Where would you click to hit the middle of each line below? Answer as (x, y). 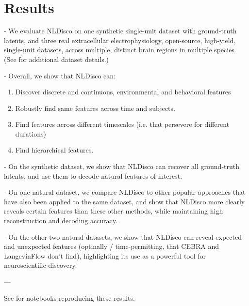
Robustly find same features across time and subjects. (95, 108)
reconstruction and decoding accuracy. (61, 221)
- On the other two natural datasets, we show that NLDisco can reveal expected (123, 237)
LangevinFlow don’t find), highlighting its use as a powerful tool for (105, 255)
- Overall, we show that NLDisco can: (60, 75)
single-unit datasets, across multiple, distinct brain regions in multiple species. (120, 50)
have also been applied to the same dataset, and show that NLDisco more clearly (124, 201)
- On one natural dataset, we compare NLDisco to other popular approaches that (125, 192)
